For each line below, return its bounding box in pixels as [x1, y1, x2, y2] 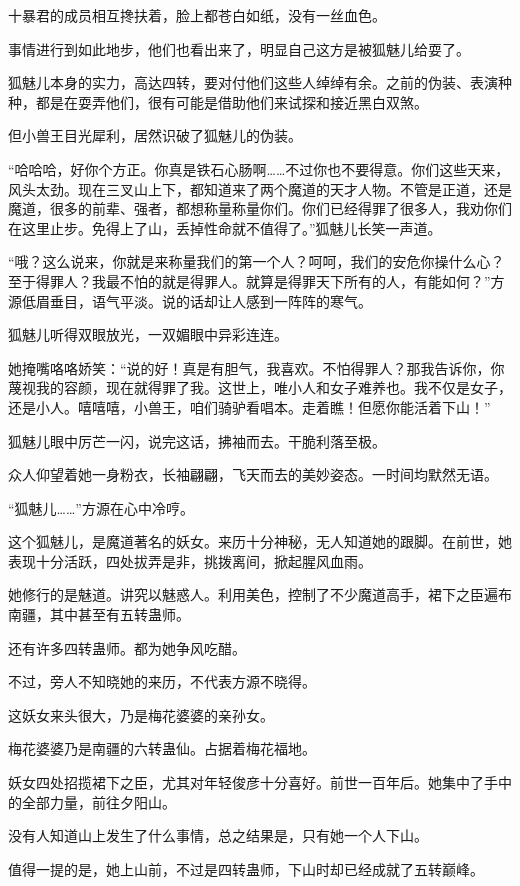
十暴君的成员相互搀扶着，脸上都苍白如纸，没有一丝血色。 [8, 5, 386, 25]
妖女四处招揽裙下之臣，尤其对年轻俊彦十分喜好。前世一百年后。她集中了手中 [8, 772, 512, 793]
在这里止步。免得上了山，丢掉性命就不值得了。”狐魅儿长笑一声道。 [8, 217, 442, 238]
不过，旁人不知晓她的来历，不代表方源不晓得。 [8, 671, 316, 692]
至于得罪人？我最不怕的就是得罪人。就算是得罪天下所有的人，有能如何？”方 [8, 270, 505, 291]
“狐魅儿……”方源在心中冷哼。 [8, 497, 194, 518]
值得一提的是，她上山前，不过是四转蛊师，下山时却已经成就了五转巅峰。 [8, 858, 484, 879]
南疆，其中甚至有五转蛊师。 [8, 604, 190, 625]
